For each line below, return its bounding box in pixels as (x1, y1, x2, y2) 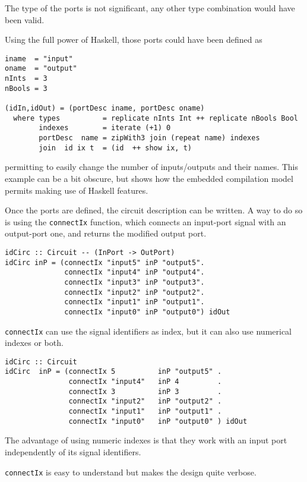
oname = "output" (5, 64, 77, 73)
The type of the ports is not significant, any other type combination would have (5, 2, 295, 14)
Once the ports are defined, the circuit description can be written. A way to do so (5, 204, 303, 216)
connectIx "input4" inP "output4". (64, 268, 205, 277)
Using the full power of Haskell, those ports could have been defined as (5, 33, 262, 46)
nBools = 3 (5, 84, 48, 93)
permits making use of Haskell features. (5, 184, 148, 196)
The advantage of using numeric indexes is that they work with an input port (5, 434, 287, 446)
